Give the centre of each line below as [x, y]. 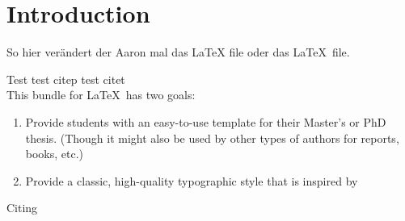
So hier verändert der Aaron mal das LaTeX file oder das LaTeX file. [178, 52]
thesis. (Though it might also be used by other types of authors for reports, [212, 138]
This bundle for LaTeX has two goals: [101, 95]
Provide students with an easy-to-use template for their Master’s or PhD [206, 121]
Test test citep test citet [66, 79]
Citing [22, 208]
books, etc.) [55, 154]
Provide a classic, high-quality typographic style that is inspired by [192, 180]
